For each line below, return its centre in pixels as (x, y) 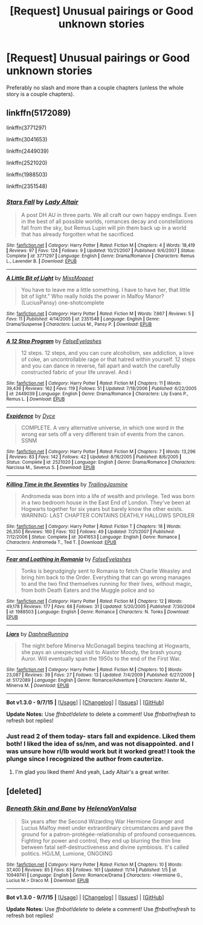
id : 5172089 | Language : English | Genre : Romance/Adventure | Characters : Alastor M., (97, 680)
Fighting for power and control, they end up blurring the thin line (101, 841)
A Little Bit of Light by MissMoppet (50, 278)
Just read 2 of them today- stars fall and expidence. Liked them (101, 736)
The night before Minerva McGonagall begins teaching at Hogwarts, (106, 646)
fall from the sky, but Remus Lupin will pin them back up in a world (104, 228)
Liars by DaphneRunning (37, 634)
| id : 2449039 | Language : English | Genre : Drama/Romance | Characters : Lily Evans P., (98, 394)
